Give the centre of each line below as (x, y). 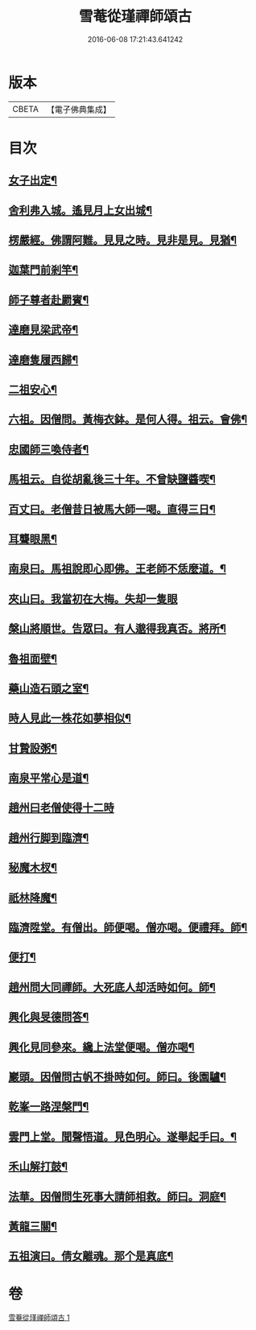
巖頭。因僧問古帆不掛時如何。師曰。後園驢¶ (118, 1077)
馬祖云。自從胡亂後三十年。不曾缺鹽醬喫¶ (112, 479)
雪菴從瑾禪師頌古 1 (39, 1318)
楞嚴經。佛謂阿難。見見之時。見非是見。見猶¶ (123, 240)
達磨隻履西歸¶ (43, 359)
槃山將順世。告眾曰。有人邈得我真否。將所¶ (118, 629)
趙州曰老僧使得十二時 (61, 808)
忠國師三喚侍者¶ (49, 449)
